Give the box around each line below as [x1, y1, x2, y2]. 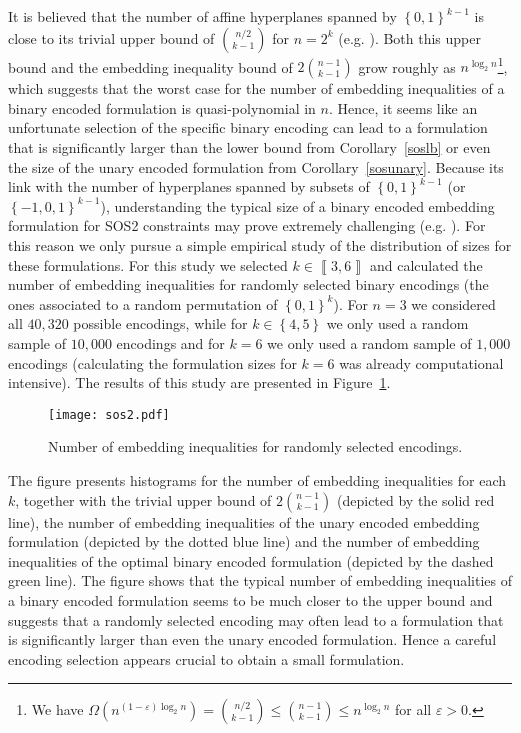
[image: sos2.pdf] [48, 407, 170, 422]
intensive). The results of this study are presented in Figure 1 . [8, 372, 391, 393]
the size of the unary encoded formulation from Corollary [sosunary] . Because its [8, 156, 504, 177]
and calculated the [370, 254, 483, 275]
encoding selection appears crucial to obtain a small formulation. [8, 648, 405, 669]
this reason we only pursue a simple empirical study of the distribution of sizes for [8, 235, 512, 255]
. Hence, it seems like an [328, 97, 478, 118]
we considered [411, 293, 496, 314]
